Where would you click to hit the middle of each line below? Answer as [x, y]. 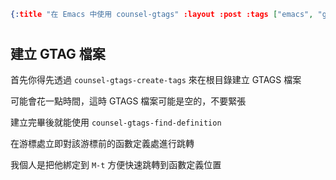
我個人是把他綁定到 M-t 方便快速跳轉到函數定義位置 [116, 165]
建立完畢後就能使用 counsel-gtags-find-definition [116, 122]
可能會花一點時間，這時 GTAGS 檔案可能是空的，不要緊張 [128, 101]
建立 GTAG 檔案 [58, 54]
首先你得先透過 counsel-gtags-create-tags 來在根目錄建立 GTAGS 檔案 [156, 80]
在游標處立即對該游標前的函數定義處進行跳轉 [102, 144]
